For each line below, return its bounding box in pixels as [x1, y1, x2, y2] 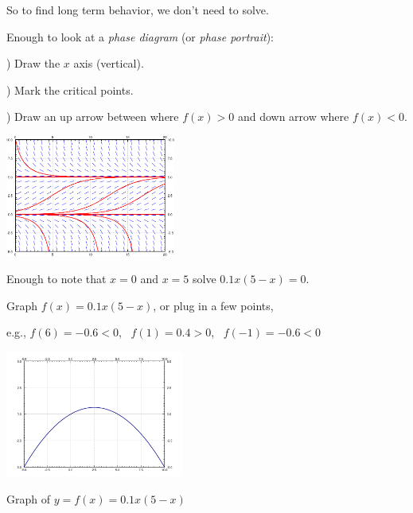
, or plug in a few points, [153, 297, 274, 313]
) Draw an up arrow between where [6, 108, 179, 125]
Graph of [6, 490, 50, 507]
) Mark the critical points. [6, 81, 134, 98]
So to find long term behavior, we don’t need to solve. [6, 2, 269, 17]
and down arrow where [237, 108, 349, 125]
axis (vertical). [73, 55, 144, 72]
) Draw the [6, 55, 60, 72]
